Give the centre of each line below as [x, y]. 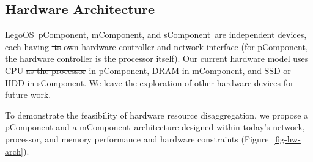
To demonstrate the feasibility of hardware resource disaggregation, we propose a [157, 115]
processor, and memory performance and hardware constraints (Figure [137, 138]
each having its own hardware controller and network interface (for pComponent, [156, 46]
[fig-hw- [287, 138]
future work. [28, 94]
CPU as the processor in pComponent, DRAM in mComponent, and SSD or [148, 70]
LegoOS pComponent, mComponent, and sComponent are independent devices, [156, 35]
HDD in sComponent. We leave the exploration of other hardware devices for [149, 82]
